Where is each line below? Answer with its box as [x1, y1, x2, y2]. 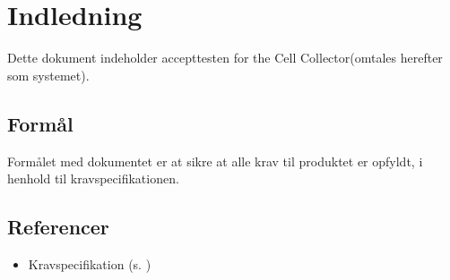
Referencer [7, 213, 109, 241]
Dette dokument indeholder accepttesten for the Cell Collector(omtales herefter [7, 48, 443, 67]
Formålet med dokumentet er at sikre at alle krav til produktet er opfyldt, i [7, 151, 423, 170]
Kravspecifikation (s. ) [28, 254, 151, 273]
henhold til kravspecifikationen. [7, 169, 179, 188]
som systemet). [7, 65, 90, 84]
